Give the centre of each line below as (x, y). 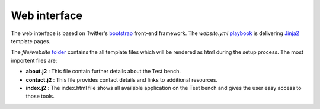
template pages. (31, 41)
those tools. (40, 96)
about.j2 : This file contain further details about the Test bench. (103, 72)
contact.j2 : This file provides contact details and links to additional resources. (122, 79)
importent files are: (34, 60)
